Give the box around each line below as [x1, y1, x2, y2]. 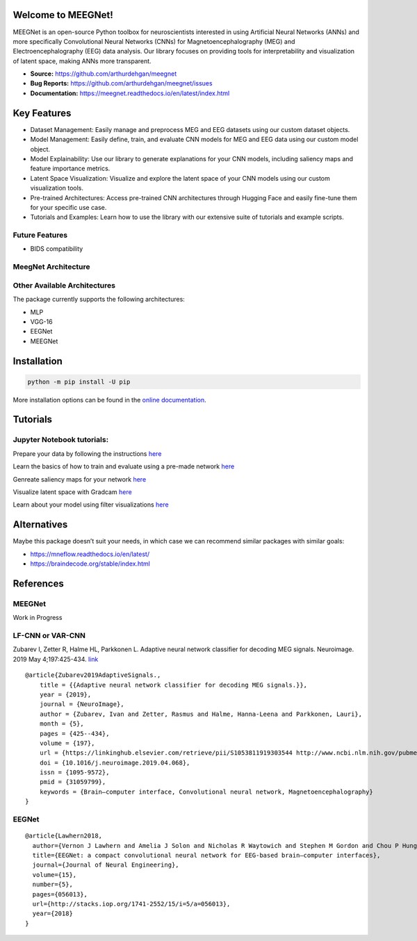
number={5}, [32, 881, 73, 889]
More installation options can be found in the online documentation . [13, 395, 206, 404]
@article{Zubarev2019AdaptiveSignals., [25, 671, 161, 679]
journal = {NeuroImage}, [39, 701, 124, 708]
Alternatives [13, 518, 68, 531]
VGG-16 [30, 317, 53, 326]
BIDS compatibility [30, 245, 83, 253]
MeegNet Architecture [13, 262, 90, 272]
